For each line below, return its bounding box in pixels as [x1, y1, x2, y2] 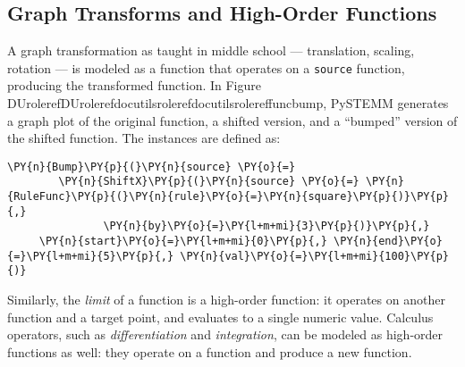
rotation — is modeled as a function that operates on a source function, [7, 58, 405, 77]
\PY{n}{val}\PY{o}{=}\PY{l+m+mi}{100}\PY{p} [180, 249, 449, 263]
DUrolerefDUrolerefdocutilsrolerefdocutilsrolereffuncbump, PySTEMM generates [7, 94, 449, 113]
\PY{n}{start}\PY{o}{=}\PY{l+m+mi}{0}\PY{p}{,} [38, 235, 327, 248]
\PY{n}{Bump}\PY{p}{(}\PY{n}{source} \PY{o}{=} [7, 160, 296, 173]
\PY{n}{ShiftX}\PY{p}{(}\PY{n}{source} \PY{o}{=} [58, 175, 359, 188]
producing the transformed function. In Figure [7, 76, 261, 95]
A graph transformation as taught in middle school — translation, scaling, [7, 41, 415, 60]
